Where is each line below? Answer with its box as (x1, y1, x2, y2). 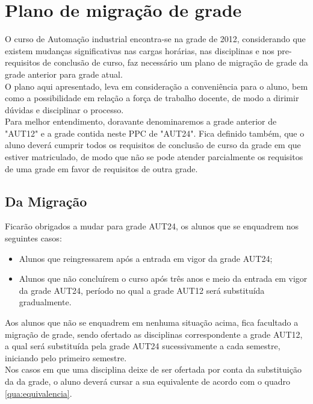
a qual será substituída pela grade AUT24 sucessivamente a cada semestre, (5, 340, 280, 352)
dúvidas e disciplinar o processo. (5, 103, 124, 116)
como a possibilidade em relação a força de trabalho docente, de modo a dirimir (5, 92, 299, 104)
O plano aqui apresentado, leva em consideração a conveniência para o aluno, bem (5, 79, 308, 92)
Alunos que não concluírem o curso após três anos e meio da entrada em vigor (19, 272, 308, 285)
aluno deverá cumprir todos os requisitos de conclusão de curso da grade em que (5, 138, 301, 151)
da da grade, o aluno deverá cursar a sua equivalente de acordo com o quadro (5, 374, 291, 387)
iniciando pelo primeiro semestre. (5, 351, 127, 364)
